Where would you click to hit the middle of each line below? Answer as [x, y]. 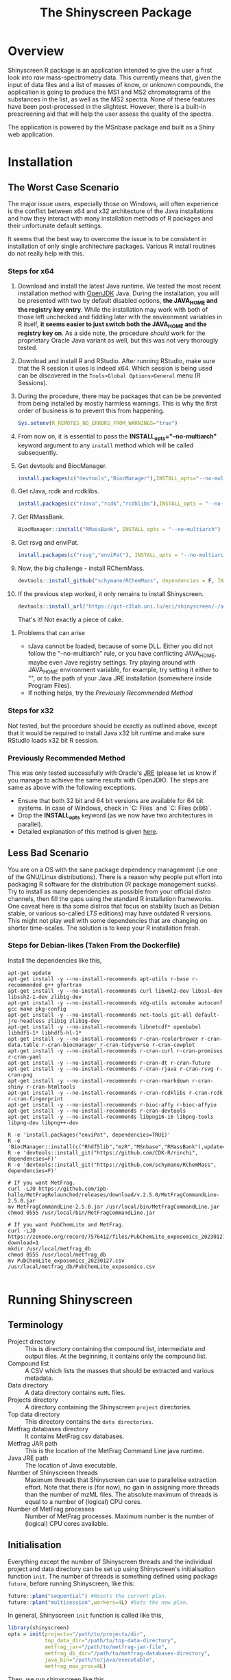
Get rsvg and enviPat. [48, 543]
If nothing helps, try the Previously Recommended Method [110, 693]
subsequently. [38, 452]
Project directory [32, 1342]
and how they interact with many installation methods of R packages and [110, 218]
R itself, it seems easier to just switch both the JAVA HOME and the [112, 325]
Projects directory [33, 1400]
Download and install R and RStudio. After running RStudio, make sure [116, 360]
